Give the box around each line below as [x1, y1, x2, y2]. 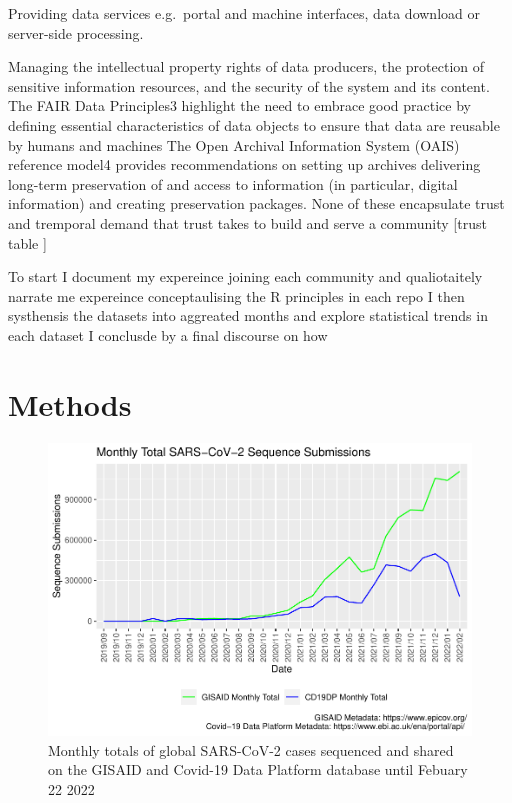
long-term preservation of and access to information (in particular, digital [8, 173, 458, 194]
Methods [8, 383, 132, 424]
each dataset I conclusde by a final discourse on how [8, 324, 328, 345]
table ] [8, 232, 47, 253]
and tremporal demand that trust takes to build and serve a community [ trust [8, 212, 487, 233]
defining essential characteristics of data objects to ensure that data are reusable [8, 114, 500, 135]
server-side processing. [8, 22, 144, 43]
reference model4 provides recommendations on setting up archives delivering [8, 154, 481, 175]
